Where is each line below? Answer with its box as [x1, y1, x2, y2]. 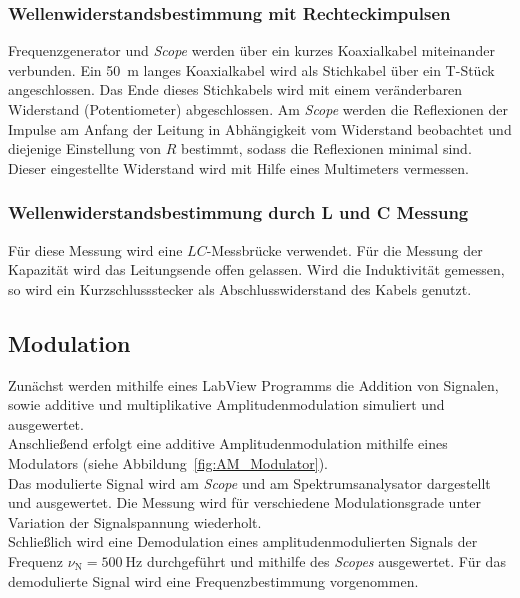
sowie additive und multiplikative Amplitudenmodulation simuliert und [8, 394, 445, 415]
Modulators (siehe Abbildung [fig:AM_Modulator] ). [8, 452, 329, 473]
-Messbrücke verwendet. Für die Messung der [206, 239, 483, 260]
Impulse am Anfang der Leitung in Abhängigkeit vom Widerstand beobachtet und [8, 118, 512, 139]
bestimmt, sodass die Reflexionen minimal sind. [181, 138, 472, 159]
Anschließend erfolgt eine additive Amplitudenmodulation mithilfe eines [8, 433, 448, 454]
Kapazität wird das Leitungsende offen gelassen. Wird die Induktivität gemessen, [8, 259, 505, 280]
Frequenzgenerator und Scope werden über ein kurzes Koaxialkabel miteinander [8, 40, 495, 61]
